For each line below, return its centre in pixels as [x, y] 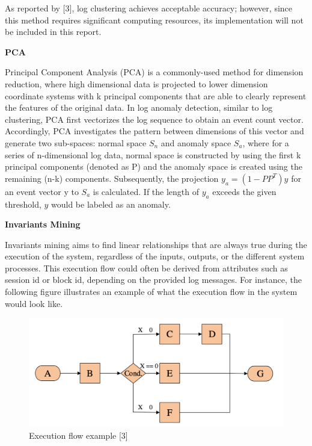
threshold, [23, 204]
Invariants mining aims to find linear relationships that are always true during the [156, 244]
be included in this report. [53, 32]
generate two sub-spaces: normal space [76, 142]
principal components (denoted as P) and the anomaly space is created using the [154, 166]
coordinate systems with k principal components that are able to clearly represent [156, 95]
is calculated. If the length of [146, 191]
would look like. [34, 303]
